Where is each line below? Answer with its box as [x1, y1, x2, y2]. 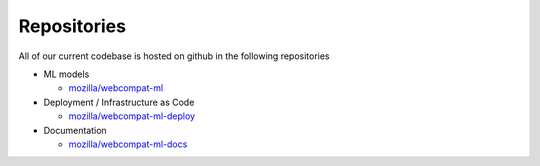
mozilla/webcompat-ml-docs [68, 138, 188, 150]
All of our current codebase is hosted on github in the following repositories [18, 50, 330, 62]
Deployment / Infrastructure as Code [43, 96, 195, 108]
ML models [43, 68, 90, 80]
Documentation [43, 124, 107, 136]
